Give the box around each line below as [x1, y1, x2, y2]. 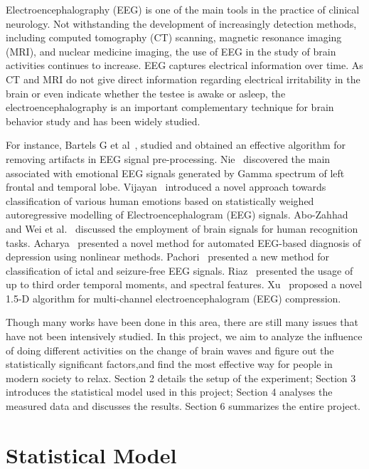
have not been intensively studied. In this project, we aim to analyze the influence [6, 329, 363, 344]
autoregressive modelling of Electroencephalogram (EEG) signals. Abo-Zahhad [6, 207, 348, 222]
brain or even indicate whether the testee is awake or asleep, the [6, 85, 286, 100]
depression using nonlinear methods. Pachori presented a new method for [6, 249, 330, 264]
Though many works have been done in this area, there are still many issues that [6, 315, 359, 330]
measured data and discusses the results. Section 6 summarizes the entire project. [6, 399, 360, 413]
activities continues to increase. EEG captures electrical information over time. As [6, 58, 363, 73]
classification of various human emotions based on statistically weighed [6, 193, 314, 208]
